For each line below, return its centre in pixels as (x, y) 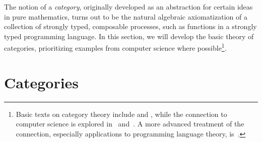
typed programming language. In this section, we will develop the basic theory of (129, 36)
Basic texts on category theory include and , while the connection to (121, 114)
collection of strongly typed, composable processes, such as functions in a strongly (130, 26)
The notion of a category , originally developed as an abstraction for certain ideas (128, 7)
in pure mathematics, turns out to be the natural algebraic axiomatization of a (126, 16)
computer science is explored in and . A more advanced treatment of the (130, 124)
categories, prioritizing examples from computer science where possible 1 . (115, 47)
